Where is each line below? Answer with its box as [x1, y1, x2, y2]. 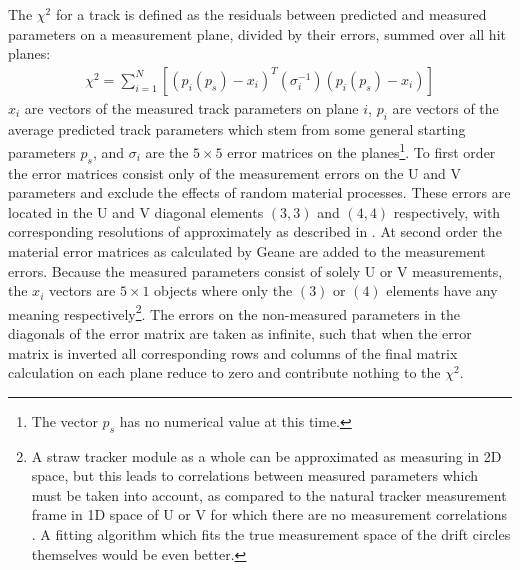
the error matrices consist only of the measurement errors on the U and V [8, 162, 461, 183]
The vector [31, 410, 98, 431]
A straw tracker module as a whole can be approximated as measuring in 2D [31, 445, 502, 466]
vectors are [48, 280, 116, 301]
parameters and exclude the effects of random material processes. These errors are [8, 182, 511, 203]
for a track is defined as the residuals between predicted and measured [55, 4, 487, 24]
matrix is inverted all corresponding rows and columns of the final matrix [8, 342, 458, 363]
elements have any [386, 280, 498, 301]
